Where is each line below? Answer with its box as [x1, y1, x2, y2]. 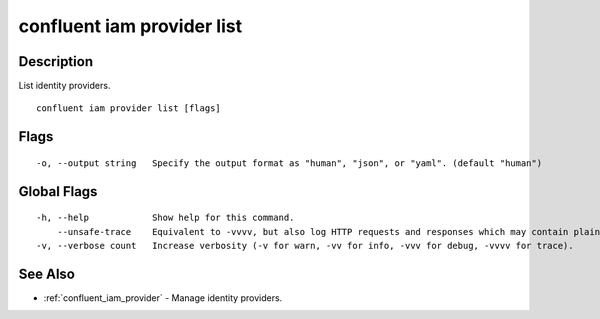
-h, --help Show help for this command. [36, 212, 295, 224]
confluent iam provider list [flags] [36, 103, 222, 114]
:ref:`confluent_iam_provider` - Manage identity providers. [43, 291, 283, 304]
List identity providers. [18, 80, 111, 92]
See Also [18, 265, 75, 282]
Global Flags [18, 183, 98, 200]
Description [18, 53, 94, 70]
